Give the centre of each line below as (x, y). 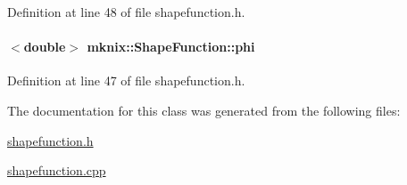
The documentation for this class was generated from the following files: (204, 110)
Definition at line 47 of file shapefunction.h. (126, 80)
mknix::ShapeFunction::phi (171, 47)
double (45, 47)
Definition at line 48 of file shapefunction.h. (126, 12)
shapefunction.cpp (57, 170)
